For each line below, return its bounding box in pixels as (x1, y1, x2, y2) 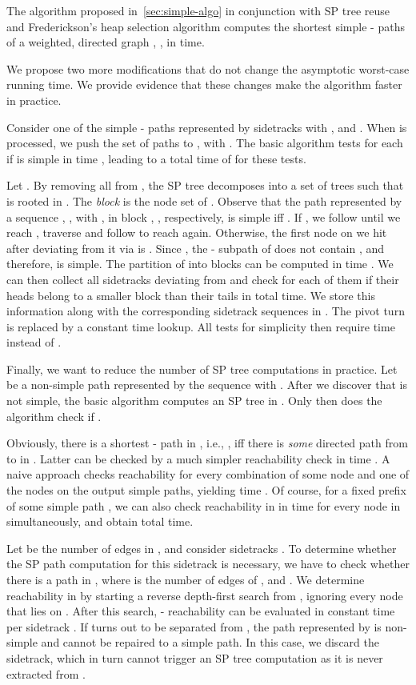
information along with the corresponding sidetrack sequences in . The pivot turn (6, 302, 405, 319)
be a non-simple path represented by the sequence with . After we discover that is (6, 376, 407, 393)
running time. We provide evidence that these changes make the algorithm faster (6, 76, 402, 93)
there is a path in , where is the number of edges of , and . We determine (6, 571, 365, 587)
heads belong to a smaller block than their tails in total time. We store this (6, 286, 375, 303)
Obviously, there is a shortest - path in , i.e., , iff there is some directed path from (6, 435, 408, 451)
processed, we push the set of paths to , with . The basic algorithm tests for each (6, 134, 403, 151)
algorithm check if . (6, 407, 102, 424)
